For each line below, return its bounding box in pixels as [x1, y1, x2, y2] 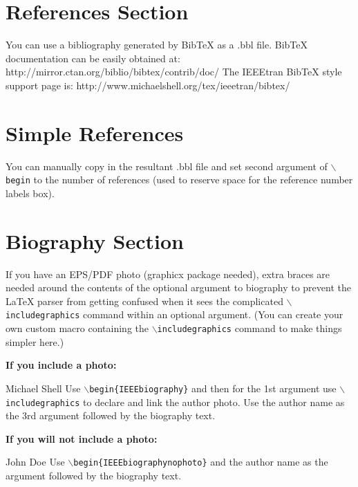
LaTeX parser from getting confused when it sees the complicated [6, 293, 283, 308]
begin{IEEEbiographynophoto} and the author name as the [73, 454, 328, 469]
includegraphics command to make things [157, 321, 342, 336]
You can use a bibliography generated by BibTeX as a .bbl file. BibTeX [6, 37, 308, 52]
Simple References [6, 118, 184, 147]
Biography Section [6, 226, 184, 255]
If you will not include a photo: [6, 431, 158, 445]
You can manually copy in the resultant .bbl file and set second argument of [6, 158, 328, 173]
